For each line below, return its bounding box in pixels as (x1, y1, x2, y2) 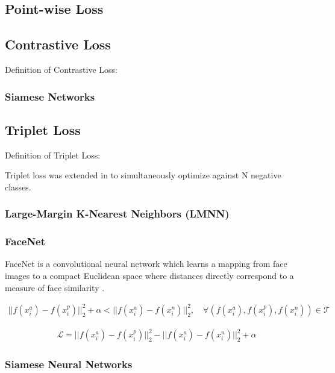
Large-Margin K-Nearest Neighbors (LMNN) (5, 206, 230, 221)
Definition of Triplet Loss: (5, 148, 101, 161)
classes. (5, 180, 31, 193)
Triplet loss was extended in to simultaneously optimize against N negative (5, 169, 281, 181)
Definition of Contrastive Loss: (5, 63, 117, 75)
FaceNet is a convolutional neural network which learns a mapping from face (5, 257, 287, 270)
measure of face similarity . (5, 281, 105, 293)
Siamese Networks (5, 89, 95, 104)
